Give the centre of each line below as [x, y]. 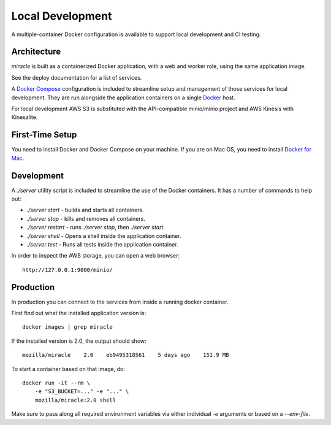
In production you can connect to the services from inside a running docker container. [120, 302]
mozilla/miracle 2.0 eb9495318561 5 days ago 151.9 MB [126, 355]
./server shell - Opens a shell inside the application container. [104, 235]
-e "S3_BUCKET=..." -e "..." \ [82, 392]
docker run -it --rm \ [56, 383]
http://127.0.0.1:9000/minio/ [68, 270]
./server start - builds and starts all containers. [85, 210]
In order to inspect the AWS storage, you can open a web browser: [96, 256]
